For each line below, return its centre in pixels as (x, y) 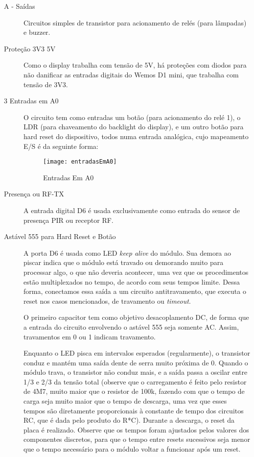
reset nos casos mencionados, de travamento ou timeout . (107, 301)
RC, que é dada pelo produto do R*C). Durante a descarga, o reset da (129, 420)
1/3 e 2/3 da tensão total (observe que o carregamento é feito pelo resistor (135, 381)
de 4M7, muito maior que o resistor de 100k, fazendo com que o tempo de (134, 391)
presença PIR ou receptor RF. (69, 220)
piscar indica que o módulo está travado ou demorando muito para (124, 262)
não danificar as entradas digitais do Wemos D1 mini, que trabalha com (131, 74)
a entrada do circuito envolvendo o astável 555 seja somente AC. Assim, (131, 326)
